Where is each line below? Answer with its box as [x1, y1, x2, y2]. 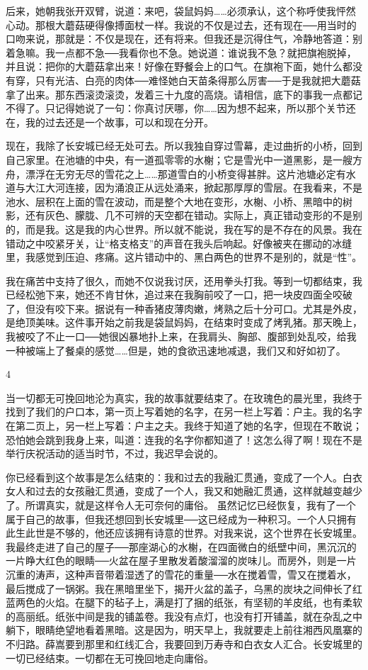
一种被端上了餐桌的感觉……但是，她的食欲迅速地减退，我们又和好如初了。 [6, 342, 346, 357]
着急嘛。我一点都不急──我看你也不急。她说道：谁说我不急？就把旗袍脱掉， [6, 45, 357, 60]
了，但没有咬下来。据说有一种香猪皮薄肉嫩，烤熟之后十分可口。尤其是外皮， [6, 301, 362, 316]
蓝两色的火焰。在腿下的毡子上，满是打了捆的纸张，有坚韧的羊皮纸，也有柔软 [6, 595, 362, 610]
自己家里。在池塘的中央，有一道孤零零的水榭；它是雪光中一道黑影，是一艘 [6, 152, 352, 167]
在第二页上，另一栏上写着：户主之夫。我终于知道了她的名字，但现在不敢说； [6, 418, 362, 433]
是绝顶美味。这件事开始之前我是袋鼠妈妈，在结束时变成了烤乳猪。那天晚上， [6, 315, 362, 330]
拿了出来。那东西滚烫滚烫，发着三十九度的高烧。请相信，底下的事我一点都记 [6, 86, 362, 101]
